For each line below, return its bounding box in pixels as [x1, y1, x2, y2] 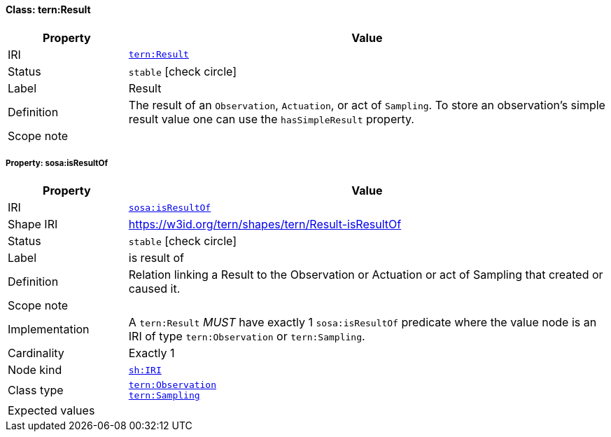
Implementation [8, 322, 90, 337]
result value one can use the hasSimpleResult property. [128, 111, 414, 126]
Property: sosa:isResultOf [6, 158, 108, 168]
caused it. [128, 282, 181, 296]
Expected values [8, 403, 95, 418]
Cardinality [8, 346, 64, 361]
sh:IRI [128, 364, 162, 375]
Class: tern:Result [6, 4, 91, 15]
